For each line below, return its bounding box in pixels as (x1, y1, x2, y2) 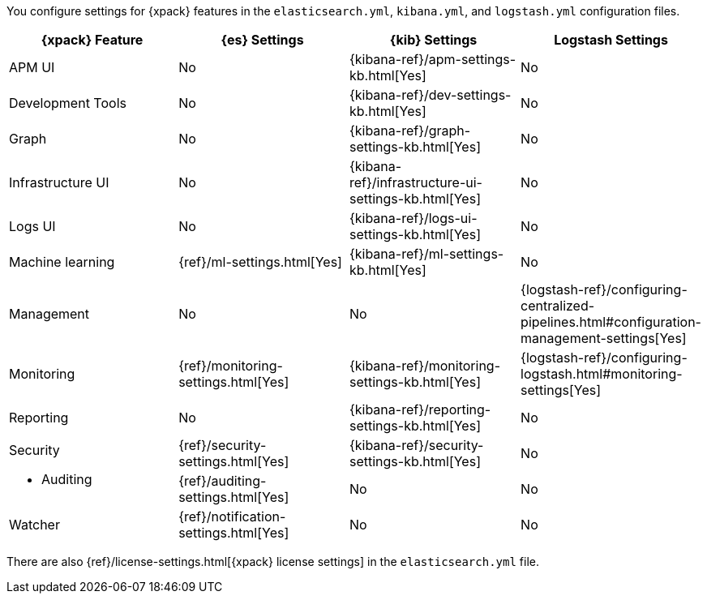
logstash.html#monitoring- (521, 366, 683, 382)
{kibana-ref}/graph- (349, 122, 471, 139)
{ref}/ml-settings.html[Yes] (178, 254, 342, 270)
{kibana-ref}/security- (349, 437, 484, 453)
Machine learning (9, 254, 115, 270)
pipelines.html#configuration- (521, 314, 701, 330)
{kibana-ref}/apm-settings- (349, 51, 516, 67)
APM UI (9, 59, 55, 75)
